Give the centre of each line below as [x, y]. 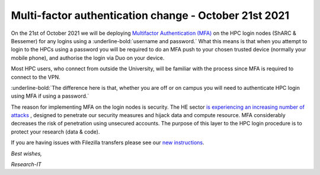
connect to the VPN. [36, 77]
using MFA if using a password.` [50, 96]
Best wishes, [27, 153]
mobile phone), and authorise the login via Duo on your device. [88, 58]
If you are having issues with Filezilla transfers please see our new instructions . [108, 142]
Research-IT [26, 164]
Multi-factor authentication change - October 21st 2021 [150, 15]
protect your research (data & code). [55, 132]
